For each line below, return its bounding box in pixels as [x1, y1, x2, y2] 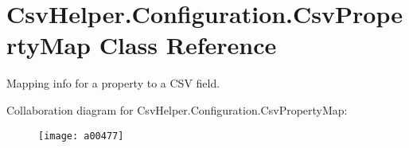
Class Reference [99, 29, 277, 61]
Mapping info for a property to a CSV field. [6, 75, 220, 92]
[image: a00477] [38, 130, 124, 142]
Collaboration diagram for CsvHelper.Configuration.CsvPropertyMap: [6, 101, 348, 118]
